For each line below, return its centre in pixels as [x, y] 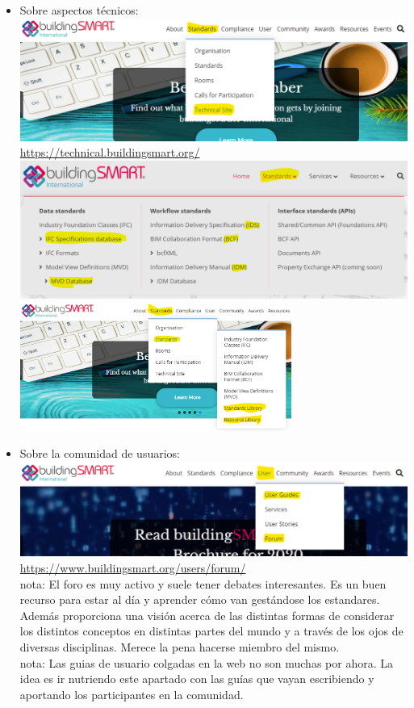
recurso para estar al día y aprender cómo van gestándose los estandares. [200, 599]
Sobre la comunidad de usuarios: [100, 453]
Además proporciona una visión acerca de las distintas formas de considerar [207, 615]
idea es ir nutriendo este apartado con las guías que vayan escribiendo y [197, 679]
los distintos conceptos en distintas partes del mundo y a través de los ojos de [211, 631]
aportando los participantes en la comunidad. [132, 694]
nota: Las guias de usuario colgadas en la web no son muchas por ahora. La [206, 662]
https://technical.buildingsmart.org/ [110, 152]
